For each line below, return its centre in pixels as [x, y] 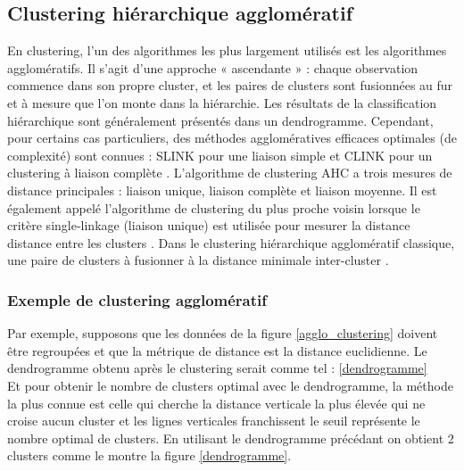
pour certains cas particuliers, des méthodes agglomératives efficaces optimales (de [232, 138]
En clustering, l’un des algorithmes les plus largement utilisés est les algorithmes [227, 50]
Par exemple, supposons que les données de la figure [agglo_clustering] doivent [223, 333]
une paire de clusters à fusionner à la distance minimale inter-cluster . [198, 260]
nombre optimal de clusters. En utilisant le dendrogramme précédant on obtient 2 [231, 438]
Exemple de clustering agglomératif [137, 299]
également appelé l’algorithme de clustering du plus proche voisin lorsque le [214, 207]
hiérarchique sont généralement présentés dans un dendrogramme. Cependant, [220, 120]
